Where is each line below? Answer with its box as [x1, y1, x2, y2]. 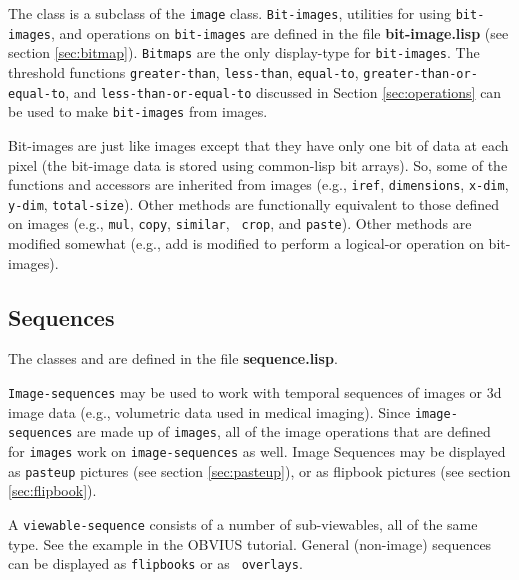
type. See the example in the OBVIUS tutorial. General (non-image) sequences [8, 533, 492, 554]
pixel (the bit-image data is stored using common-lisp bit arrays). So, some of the [8, 154, 508, 175]
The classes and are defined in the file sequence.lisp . [8, 348, 338, 369]
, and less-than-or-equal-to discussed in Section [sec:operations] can [65, 81, 502, 102]
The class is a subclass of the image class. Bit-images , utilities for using [8, 3, 451, 23]
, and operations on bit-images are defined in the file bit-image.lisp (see [50, 22, 509, 43]
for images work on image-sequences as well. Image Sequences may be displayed [8, 441, 506, 462]
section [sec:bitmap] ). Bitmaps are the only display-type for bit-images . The [8, 42, 480, 63]
